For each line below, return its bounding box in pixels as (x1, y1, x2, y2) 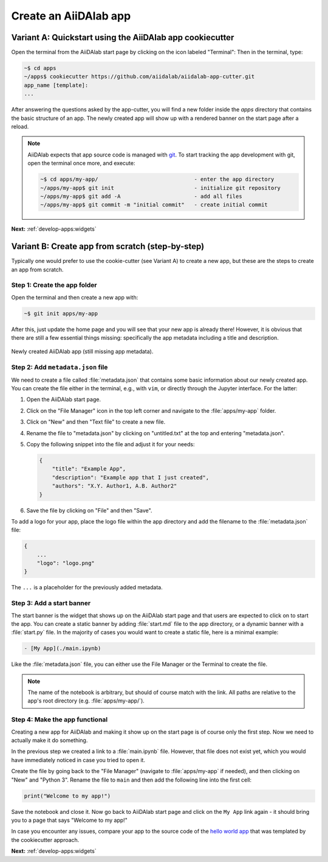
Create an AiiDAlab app (11, 9, 131, 23)
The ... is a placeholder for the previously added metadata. (11, 584, 163, 591)
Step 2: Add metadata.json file (11, 363, 108, 371)
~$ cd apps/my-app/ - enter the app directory (40, 176, 275, 183)
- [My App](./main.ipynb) (24, 645, 101, 652)
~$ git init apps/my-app (24, 310, 98, 317)
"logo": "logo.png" (36, 560, 95, 567)
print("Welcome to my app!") (24, 792, 111, 799)
